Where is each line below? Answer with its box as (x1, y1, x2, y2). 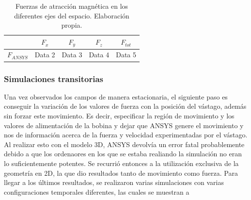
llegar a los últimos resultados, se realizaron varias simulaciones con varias (4, 177, 224, 187)
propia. (61, 20, 82, 30)
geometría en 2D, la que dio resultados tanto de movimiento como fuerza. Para (4, 167, 238, 178)
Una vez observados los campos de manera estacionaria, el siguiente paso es (4, 91, 228, 101)
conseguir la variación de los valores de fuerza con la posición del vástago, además (4, 101, 247, 111)
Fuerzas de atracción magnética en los (15, 1, 128, 11)
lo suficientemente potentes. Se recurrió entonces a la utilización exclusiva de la (4, 158, 239, 168)
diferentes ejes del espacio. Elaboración (14, 10, 129, 20)
